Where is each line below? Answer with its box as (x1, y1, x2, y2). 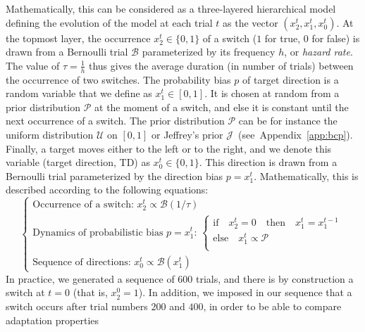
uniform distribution (6, 127, 94, 141)
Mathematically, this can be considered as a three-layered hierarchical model (6, 1, 336, 15)
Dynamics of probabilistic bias (32, 227, 163, 238)
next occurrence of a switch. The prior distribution (6, 113, 225, 128)
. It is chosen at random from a (204, 86, 340, 101)
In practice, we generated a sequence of (6, 271, 175, 286)
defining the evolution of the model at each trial (6, 15, 213, 30)
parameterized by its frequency (142, 44, 276, 59)
